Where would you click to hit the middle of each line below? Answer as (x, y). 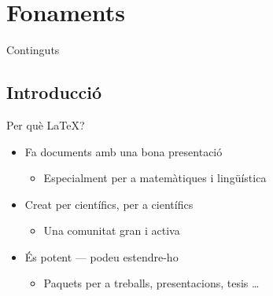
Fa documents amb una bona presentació (124, 151)
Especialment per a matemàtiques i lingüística (155, 178)
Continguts (33, 50)
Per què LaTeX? (46, 124)
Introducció (54, 92)
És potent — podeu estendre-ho (101, 256)
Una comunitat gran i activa (112, 230)
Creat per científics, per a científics (109, 204)
